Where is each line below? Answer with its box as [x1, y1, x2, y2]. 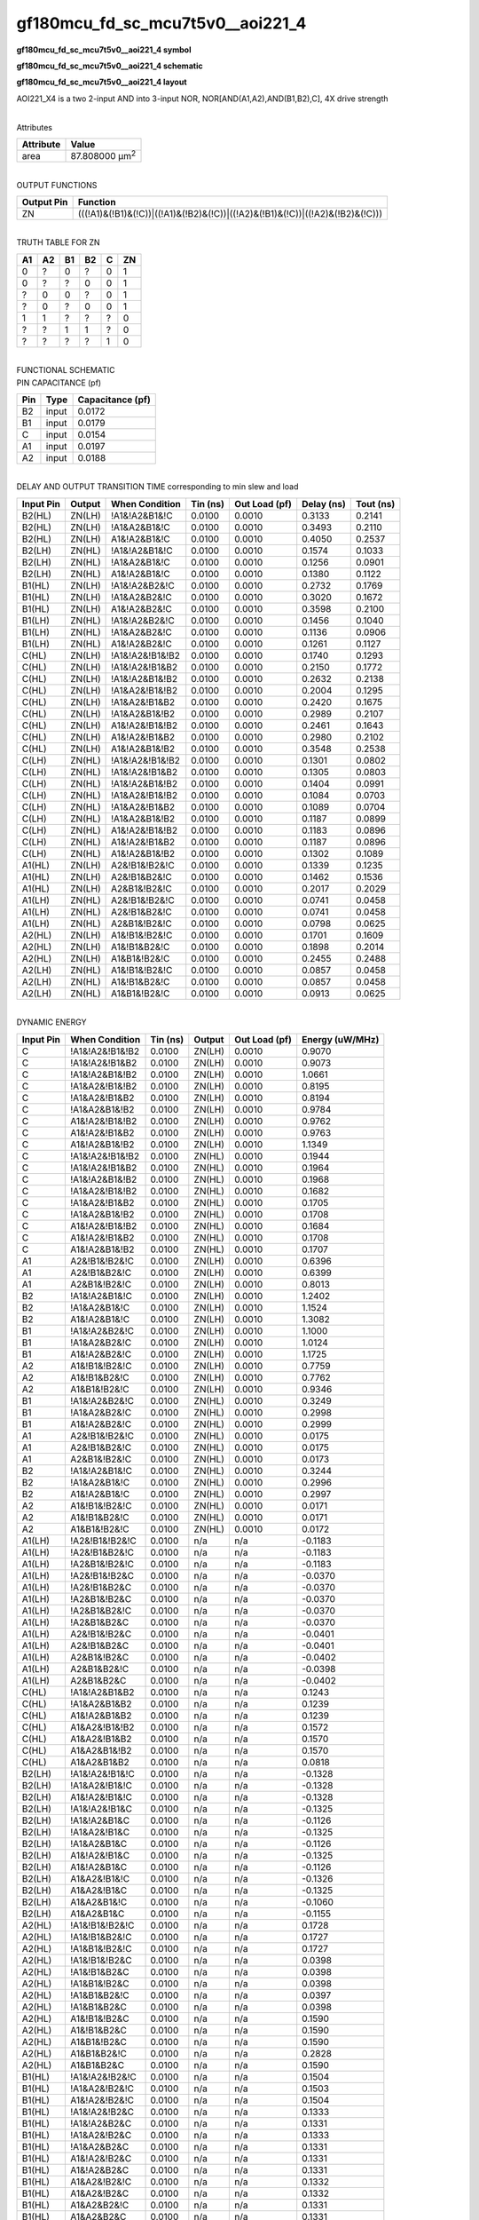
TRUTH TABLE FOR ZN [16, 237, 101, 248]
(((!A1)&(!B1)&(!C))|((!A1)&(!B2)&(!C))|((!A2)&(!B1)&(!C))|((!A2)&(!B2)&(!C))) [77, 208, 383, 219]
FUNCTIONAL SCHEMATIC [16, 365, 115, 376]
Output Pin [21, 196, 68, 208]
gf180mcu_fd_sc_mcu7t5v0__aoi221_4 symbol [16, 44, 192, 55]
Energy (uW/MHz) [302, 1033, 380, 1045]
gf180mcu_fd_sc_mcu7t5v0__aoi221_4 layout [16, 76, 187, 88]
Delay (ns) [302, 497, 346, 510]
